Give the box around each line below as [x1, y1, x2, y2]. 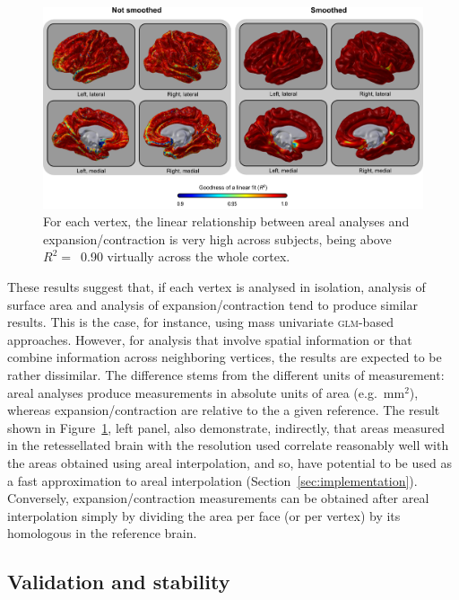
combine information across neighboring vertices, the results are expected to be [7, 348, 442, 366]
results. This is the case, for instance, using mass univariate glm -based [7, 313, 394, 331]
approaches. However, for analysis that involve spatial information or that [7, 330, 412, 349]
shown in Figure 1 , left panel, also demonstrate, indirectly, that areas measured [7, 418, 446, 437]
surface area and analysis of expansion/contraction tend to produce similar [7, 295, 418, 313]
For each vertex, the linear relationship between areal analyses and [43, 212, 410, 231]
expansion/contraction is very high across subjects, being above [43, 229, 392, 248]
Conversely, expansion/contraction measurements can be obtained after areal [7, 489, 429, 507]
